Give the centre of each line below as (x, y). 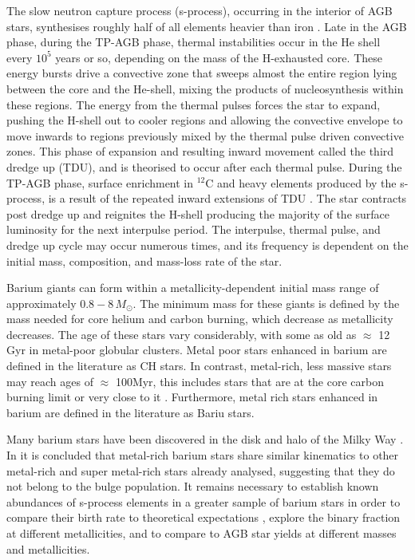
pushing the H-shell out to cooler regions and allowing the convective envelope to (205, 120)
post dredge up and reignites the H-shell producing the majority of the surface (198, 213)
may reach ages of (50, 381)
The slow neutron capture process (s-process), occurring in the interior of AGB (200, 10)
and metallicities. (48, 548)
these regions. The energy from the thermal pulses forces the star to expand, (194, 104)
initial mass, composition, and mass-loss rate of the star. (144, 260)
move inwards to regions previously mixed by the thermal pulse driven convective (205, 135)
